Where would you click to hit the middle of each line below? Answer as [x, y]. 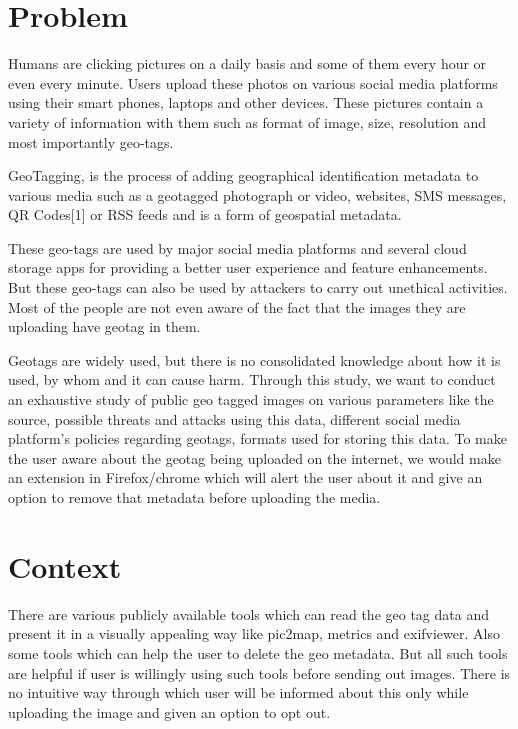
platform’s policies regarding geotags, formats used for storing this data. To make [257, 438]
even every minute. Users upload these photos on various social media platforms [253, 82]
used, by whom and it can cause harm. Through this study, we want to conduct [252, 379]
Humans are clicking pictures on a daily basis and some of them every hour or [247, 63]
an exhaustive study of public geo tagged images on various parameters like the [251, 399]
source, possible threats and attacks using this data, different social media [234, 418]
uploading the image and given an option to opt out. [169, 711]
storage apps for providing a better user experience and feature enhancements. [248, 267]
